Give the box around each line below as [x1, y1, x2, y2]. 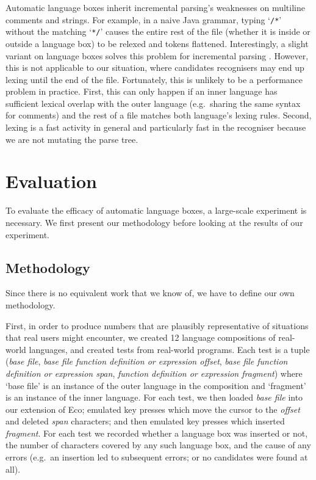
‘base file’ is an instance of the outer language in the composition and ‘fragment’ [5, 379, 306, 391]
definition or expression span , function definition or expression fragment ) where [5, 366, 303, 379]
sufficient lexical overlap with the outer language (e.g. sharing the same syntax [5, 96, 301, 109]
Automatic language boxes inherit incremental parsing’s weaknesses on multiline [5, 1, 305, 13]
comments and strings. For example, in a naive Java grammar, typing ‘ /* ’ [5, 13, 282, 26]
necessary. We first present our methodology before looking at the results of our [5, 216, 303, 228]
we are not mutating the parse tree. [5, 133, 138, 145]
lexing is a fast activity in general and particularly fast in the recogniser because [5, 121, 306, 134]
